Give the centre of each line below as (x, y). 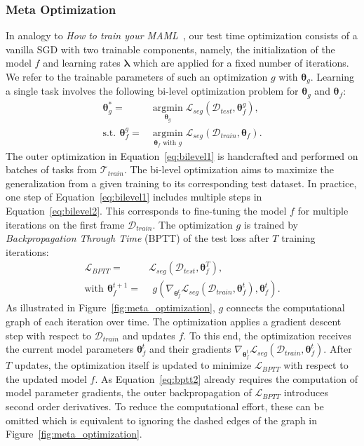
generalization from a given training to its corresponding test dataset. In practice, (181, 183)
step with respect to (48, 335)
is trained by (271, 224)
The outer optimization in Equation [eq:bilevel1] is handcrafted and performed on (182, 155)
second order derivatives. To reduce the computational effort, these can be (165, 406)
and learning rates (82, 63)
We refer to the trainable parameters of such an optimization (137, 76)
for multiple (323, 210)
